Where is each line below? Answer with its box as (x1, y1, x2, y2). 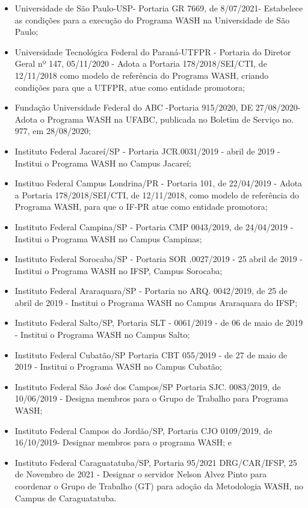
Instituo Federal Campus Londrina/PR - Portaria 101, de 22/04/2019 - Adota (14, 177, 303, 189)
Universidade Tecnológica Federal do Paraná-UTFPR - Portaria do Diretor (14, 45, 291, 58)
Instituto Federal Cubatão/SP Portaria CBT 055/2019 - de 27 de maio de (14, 348, 288, 361)
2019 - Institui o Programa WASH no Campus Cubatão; (14, 360, 223, 373)
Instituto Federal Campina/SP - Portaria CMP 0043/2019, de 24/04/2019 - (14, 220, 294, 233)
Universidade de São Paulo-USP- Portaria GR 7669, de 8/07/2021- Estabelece (14, 2, 303, 14)
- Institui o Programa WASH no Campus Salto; (14, 328, 190, 341)
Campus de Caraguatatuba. (14, 491, 117, 504)
